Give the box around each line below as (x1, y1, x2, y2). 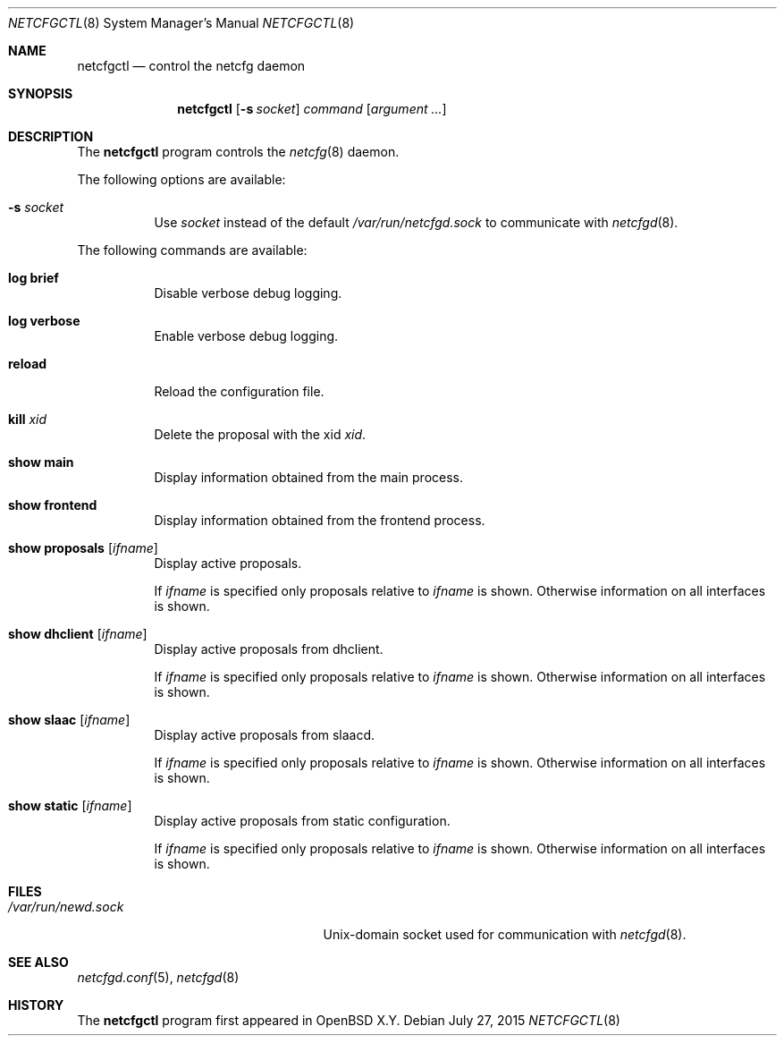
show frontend (8, 497, 97, 513)
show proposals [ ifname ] (8, 540, 158, 555)
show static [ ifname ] (8, 798, 132, 813)
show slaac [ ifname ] (8, 712, 131, 727)
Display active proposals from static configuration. (154, 813, 451, 828)
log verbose (8, 313, 80, 328)
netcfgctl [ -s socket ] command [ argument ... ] (177, 101, 447, 116)
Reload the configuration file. (154, 384, 325, 399)
